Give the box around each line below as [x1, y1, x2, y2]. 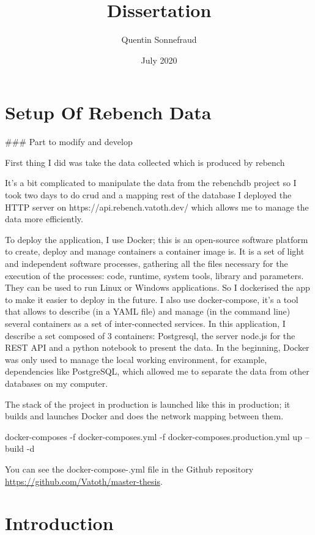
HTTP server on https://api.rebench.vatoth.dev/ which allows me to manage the [5, 200, 309, 213]
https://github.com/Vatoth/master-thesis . [5, 474, 163, 487]
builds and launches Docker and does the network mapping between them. [5, 410, 284, 422]
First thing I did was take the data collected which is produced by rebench [5, 155, 285, 168]
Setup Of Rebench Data [5, 100, 212, 125]
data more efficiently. [5, 212, 83, 225]
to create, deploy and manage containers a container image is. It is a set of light [5, 245, 305, 258]
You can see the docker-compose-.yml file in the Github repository [5, 462, 254, 475]
